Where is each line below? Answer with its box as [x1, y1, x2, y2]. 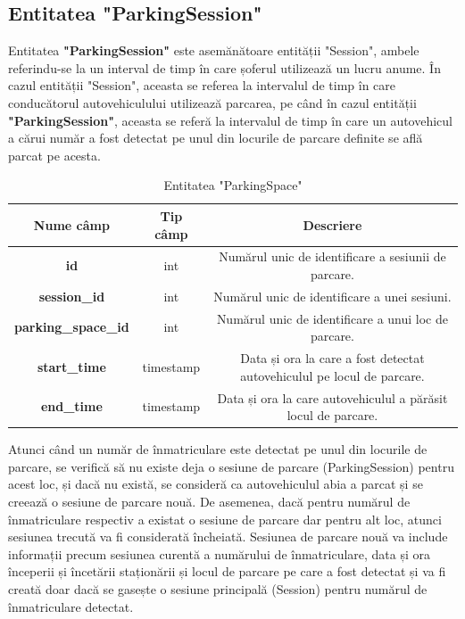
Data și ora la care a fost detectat [240, 349, 425, 367]
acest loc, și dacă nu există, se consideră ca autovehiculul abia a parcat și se [8, 475, 423, 493]
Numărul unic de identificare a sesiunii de [219, 247, 446, 266]
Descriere [303, 215, 362, 234]
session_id [38, 286, 105, 305]
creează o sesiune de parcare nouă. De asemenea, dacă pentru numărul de [8, 492, 411, 511]
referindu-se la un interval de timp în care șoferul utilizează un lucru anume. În [8, 58, 441, 77]
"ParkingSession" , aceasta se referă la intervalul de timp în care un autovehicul [8, 111, 453, 129]
